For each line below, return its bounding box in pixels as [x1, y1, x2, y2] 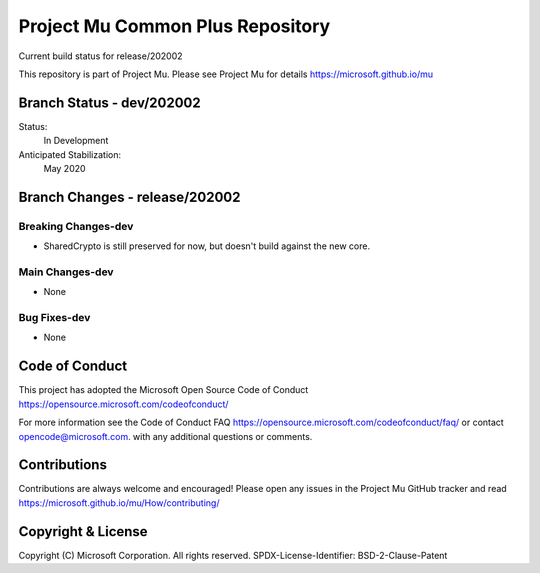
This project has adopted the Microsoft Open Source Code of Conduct [18, 384, 309, 396]
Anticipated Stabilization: [18, 148, 122, 160]
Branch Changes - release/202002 [18, 188, 241, 205]
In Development [43, 135, 109, 147]
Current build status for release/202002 [18, 50, 184, 62]
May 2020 [43, 163, 86, 175]
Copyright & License [18, 523, 149, 540]
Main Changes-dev [18, 265, 114, 279]
